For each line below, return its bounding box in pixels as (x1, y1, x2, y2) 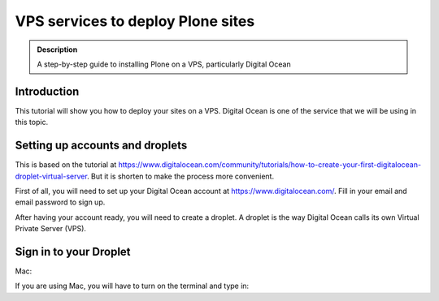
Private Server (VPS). (15, 224, 87, 234)
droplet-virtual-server (15, 171, 88, 181)
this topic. (15, 118, 49, 127)
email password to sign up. (15, 197, 106, 207)
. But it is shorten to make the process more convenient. (86, 171, 275, 181)
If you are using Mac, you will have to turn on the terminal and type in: (15, 281, 250, 291)
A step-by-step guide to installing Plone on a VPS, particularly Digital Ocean (37, 59, 292, 69)
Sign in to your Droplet (15, 244, 131, 259)
